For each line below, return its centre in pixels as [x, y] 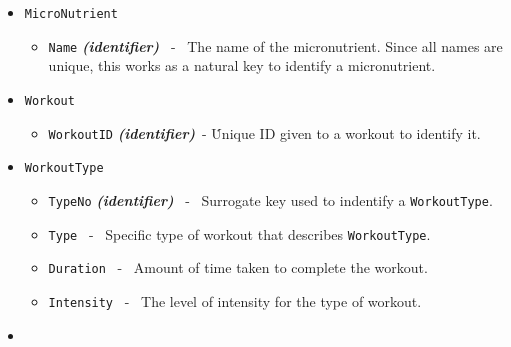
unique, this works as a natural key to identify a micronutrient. [242, 65]
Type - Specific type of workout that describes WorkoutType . [239, 233]
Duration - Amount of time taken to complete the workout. [238, 267]
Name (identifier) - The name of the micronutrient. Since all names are [275, 45]
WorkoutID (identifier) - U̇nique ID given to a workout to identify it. [264, 132]
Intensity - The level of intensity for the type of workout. [235, 300]
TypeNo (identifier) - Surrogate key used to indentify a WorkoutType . [270, 199]
